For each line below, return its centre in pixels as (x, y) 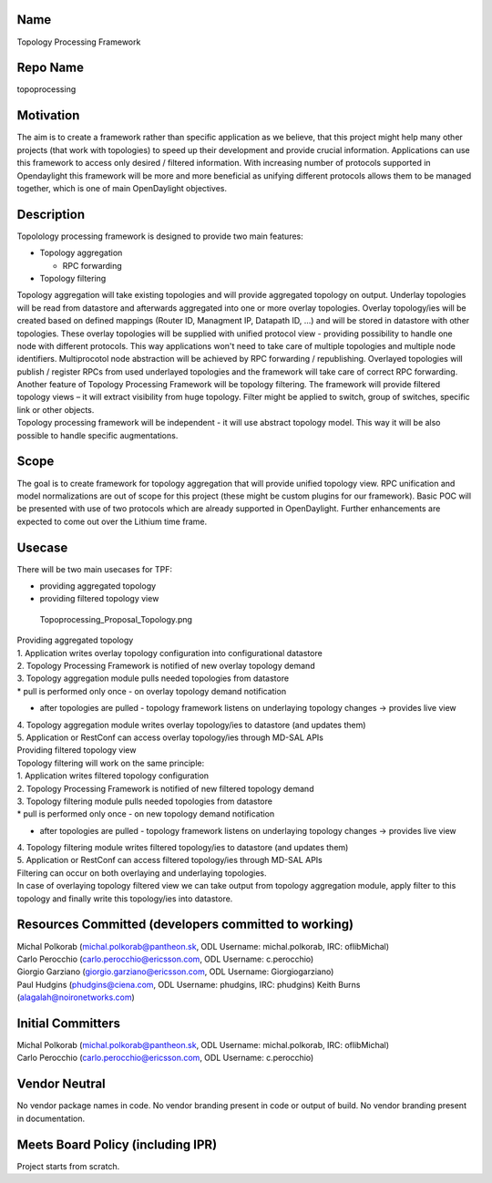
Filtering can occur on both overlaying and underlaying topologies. (142, 873)
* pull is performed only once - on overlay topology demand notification (152, 691)
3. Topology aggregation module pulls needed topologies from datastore (153, 678)
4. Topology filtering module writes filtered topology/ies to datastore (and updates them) (183, 848)
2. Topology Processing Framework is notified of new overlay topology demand (166, 665)
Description (51, 214)
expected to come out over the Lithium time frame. (112, 521)
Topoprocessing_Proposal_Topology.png (116, 619)
